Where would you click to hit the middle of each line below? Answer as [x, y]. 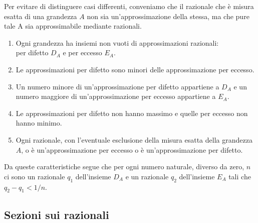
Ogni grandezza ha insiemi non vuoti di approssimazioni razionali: [117, 42]
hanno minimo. [39, 123]
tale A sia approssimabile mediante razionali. [73, 26]
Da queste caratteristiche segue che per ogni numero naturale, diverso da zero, [124, 166]
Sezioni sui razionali [57, 214]
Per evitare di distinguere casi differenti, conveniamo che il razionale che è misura [129, 6]
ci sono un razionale [35, 176]
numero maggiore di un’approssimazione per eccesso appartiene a [116, 96]
